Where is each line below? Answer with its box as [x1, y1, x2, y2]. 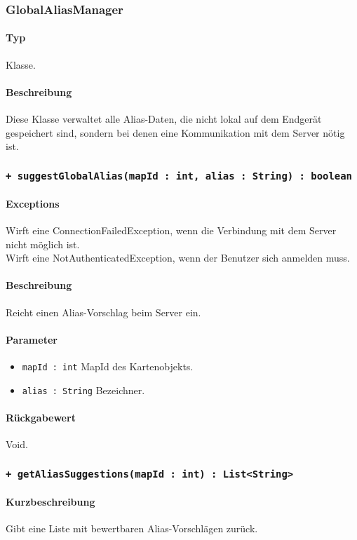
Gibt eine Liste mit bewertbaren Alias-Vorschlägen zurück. [6, 520, 258, 535]
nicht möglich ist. [6, 236, 80, 251]
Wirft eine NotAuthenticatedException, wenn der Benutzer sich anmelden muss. [6, 250, 350, 265]
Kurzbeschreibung [6, 494, 95, 508]
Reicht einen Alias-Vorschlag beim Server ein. [6, 304, 201, 319]
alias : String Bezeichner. [22, 382, 145, 397]
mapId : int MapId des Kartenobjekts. [22, 358, 194, 373]
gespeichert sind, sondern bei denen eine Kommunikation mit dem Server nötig [6, 125, 345, 140]
